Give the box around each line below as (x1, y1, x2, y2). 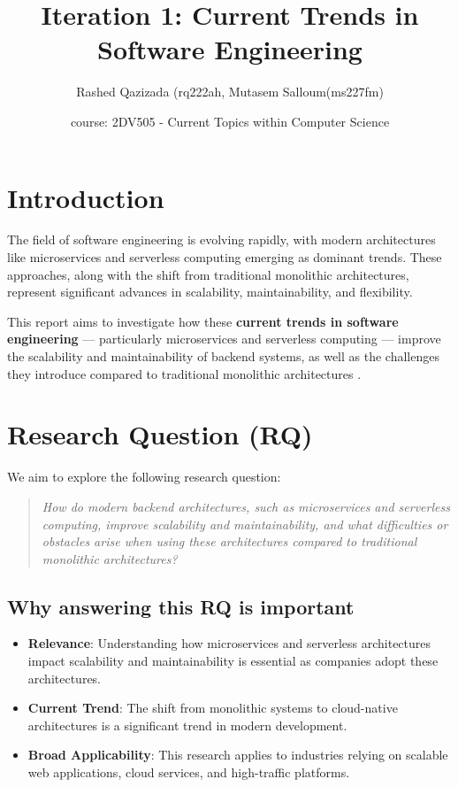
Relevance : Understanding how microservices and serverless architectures (27, 634, 431, 652)
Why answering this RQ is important (7, 592, 355, 620)
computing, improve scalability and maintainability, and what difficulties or (42, 514, 448, 533)
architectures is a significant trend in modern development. (27, 715, 347, 734)
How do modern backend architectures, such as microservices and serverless (42, 497, 450, 515)
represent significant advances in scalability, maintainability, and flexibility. (7, 282, 413, 301)
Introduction (7, 179, 164, 215)
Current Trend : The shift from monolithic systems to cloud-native (27, 698, 398, 717)
